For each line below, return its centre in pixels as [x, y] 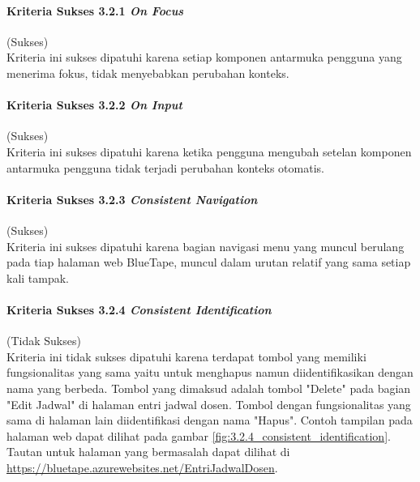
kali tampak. [38, 277]
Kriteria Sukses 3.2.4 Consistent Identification [139, 309]
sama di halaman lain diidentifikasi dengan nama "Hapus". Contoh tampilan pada [210, 420]
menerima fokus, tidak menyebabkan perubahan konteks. [148, 73]
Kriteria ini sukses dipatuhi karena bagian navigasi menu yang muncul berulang [206, 246]
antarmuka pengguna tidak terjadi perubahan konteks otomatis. [165, 167]
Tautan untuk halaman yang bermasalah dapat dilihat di [148, 452]
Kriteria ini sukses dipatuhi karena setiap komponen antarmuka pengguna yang [204, 57]
